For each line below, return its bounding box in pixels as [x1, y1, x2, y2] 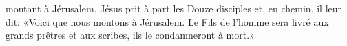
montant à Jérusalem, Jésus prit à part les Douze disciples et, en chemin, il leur [6, 1, 342, 15]
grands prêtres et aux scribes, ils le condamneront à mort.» [6, 28, 255, 42]
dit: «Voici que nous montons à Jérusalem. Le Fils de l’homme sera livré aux [6, 14, 329, 28]
